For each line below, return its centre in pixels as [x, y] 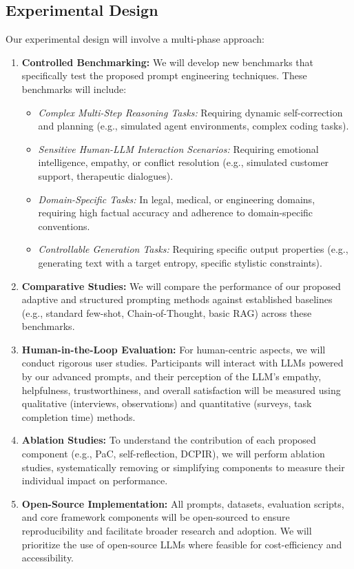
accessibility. [48, 558]
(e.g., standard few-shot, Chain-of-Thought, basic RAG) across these [167, 312]
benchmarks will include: [74, 89]
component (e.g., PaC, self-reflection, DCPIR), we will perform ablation [173, 454]
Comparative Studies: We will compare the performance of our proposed [181, 286]
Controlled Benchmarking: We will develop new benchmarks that [168, 62]
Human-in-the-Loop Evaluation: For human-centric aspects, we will [174, 349]
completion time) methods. [79, 416]
